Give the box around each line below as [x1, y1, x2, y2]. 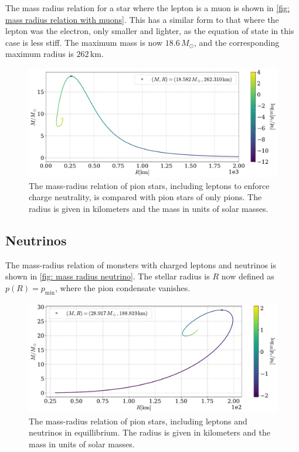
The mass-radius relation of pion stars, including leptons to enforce [29, 179, 270, 191]
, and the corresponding [193, 36, 280, 48]
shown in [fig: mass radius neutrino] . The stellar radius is [5, 270, 210, 282]
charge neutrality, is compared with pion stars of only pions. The [29, 191, 262, 203]
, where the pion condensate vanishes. [55, 282, 191, 294]
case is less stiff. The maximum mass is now [5, 36, 163, 48]
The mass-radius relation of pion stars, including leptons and [29, 414, 247, 427]
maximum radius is [5, 48, 74, 60]
